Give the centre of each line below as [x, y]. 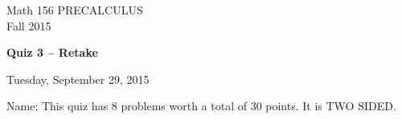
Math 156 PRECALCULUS [75, 10]
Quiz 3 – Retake [52, 52]
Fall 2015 [29, 25]
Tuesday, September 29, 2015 [78, 79]
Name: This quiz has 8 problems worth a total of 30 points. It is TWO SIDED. [201, 106]
